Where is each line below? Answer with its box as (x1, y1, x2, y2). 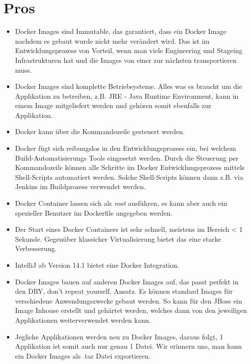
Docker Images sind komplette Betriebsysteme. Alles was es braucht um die (15, 81, 242, 91)
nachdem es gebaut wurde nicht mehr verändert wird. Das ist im (15, 35, 210, 46)
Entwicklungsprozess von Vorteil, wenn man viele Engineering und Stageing (15, 45, 243, 56)
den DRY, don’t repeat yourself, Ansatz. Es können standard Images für (15, 286, 233, 296)
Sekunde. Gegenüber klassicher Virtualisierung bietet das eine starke (15, 233, 221, 244)
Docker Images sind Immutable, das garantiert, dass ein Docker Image (15, 26, 226, 36)
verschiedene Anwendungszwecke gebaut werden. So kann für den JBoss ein (15, 295, 242, 306)
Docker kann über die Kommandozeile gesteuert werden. (15, 126, 185, 137)
